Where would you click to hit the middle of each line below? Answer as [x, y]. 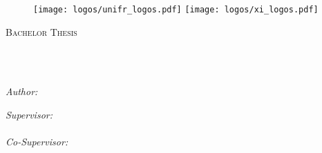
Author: [22, 91]
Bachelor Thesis [41, 31]
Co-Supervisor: [37, 142]
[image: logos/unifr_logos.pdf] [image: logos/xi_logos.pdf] [176, 10]
